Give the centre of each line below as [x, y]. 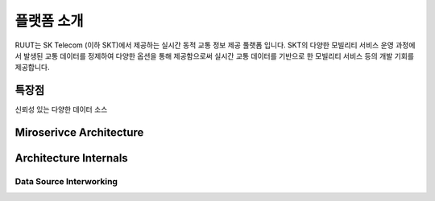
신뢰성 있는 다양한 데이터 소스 [61, 109]
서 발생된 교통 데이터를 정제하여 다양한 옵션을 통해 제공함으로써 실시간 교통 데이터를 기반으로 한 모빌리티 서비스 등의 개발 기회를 [215, 55]
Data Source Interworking [66, 182]
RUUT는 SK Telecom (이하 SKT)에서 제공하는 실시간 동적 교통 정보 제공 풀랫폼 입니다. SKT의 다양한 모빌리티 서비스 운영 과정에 [215, 45]
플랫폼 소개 [49, 21]
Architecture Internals [71, 158]
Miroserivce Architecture [79, 133]
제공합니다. [32, 68]
